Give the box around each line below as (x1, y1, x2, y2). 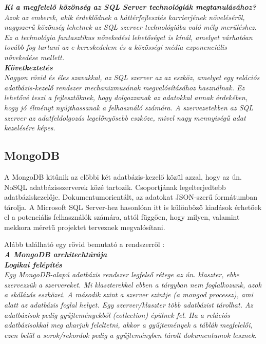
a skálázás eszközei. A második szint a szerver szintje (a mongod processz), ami (4, 289, 253, 300)
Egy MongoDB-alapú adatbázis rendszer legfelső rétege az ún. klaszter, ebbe (4, 269, 239, 280)
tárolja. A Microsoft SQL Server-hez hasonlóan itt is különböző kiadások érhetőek (4, 201, 262, 212)
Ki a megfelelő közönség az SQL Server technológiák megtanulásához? (4, 2, 256, 12)
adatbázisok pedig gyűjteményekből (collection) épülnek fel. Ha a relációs (4, 309, 231, 320)
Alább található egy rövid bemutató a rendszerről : (4, 239, 165, 250)
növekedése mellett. (4, 51, 65, 62)
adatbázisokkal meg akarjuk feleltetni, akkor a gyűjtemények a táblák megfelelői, (4, 319, 253, 330)
